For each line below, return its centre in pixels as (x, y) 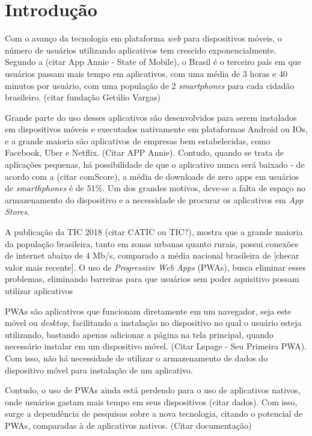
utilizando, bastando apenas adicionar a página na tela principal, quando (139, 334)
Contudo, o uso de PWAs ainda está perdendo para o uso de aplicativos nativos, (153, 390)
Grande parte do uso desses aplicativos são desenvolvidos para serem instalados (151, 117)
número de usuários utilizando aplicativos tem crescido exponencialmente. (141, 50)
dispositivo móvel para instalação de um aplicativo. (99, 370)
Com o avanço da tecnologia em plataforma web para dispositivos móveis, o (143, 38)
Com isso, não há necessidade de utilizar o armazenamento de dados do (136, 358)
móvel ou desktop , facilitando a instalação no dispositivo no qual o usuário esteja (153, 323)
